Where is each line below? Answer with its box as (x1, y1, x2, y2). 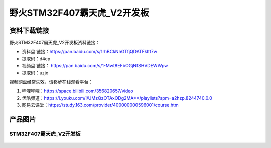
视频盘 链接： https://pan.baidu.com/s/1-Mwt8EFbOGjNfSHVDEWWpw (22, 63, 168, 69)
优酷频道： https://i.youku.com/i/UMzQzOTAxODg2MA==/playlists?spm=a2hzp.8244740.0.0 (22, 95, 213, 101)
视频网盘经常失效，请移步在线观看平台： (9, 79, 93, 85)
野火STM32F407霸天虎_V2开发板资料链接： (9, 40, 100, 46)
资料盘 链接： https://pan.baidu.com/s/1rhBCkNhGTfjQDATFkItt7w (22, 49, 158, 55)
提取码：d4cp (22, 55, 51, 62)
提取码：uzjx (22, 70, 49, 76)
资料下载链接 (9, 26, 49, 35)
